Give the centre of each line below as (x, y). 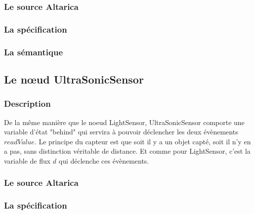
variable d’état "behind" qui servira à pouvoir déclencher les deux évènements (121, 132)
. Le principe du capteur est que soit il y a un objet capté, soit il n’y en (143, 141)
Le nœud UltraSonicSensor (74, 79)
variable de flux (27, 160)
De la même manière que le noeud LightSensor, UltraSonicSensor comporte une (124, 122)
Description (27, 104)
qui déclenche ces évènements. (104, 160)
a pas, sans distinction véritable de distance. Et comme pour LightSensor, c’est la (127, 151)
